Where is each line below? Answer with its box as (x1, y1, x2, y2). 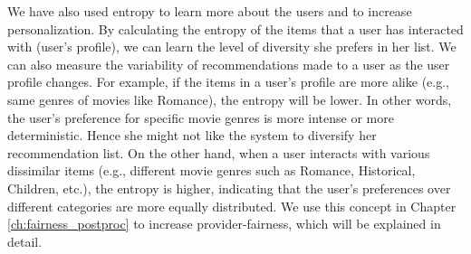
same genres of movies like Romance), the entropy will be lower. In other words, (7, 89, 452, 108)
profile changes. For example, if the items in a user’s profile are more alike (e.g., (7, 72, 449, 91)
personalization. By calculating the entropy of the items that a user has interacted (7, 19, 464, 38)
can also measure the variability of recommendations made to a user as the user (7, 54, 450, 73)
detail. (7, 231, 43, 250)
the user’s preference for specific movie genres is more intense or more (7, 108, 394, 127)
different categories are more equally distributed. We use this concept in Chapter (7, 196, 457, 215)
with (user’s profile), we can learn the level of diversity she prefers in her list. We (7, 37, 457, 56)
